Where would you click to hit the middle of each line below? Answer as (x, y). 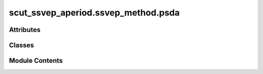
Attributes (25, 30)
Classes (21, 45)
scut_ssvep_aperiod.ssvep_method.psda (94, 13)
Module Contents (36, 61)
